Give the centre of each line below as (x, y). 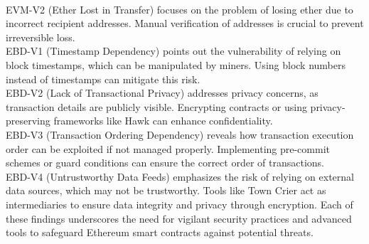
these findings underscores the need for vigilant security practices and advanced (179, 218)
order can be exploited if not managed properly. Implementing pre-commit (168, 148)
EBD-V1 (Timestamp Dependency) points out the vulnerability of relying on (173, 51)
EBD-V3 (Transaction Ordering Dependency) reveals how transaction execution (180, 134)
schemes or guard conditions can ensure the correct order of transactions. (165, 163)
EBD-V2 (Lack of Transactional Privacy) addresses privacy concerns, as (162, 93)
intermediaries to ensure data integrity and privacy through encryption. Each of (180, 204)
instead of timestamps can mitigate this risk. (103, 79)
